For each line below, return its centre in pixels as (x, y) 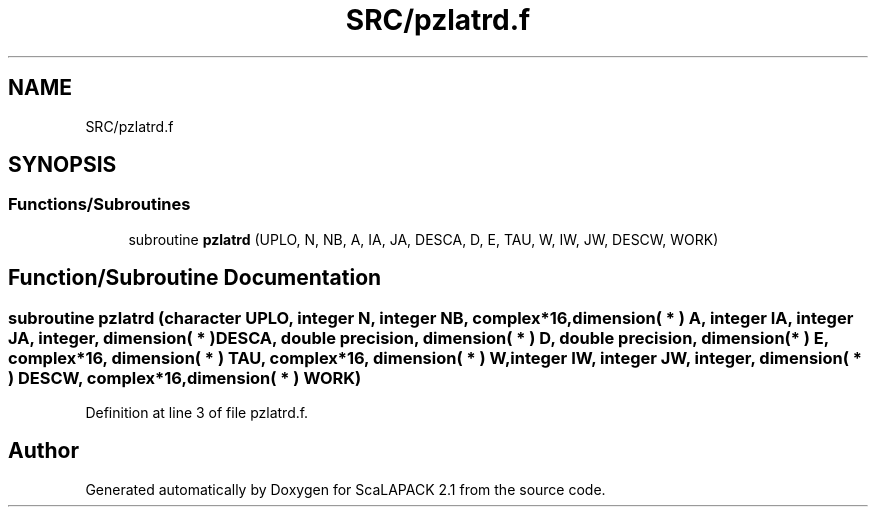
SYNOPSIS (62, 165)
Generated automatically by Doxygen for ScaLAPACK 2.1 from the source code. (345, 489)
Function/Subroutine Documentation (195, 278)
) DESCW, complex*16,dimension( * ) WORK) (185, 377)
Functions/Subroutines (99, 204)
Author (43, 451)
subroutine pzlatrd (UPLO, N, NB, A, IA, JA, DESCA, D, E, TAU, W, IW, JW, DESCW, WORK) (423, 239)
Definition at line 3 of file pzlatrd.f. (197, 413)
